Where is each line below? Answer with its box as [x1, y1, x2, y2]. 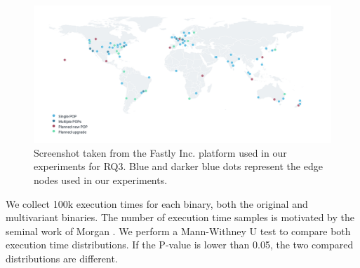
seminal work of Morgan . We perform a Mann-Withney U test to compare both [6, 223, 351, 238]
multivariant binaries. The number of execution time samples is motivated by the [6, 210, 355, 225]
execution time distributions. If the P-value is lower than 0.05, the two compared [6, 237, 354, 252]
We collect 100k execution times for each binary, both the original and [6, 196, 308, 211]
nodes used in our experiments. [34, 173, 168, 188]
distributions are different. [6, 251, 118, 266]
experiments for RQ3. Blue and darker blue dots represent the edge [34, 159, 323, 174]
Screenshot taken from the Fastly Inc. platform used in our [34, 145, 287, 160]
